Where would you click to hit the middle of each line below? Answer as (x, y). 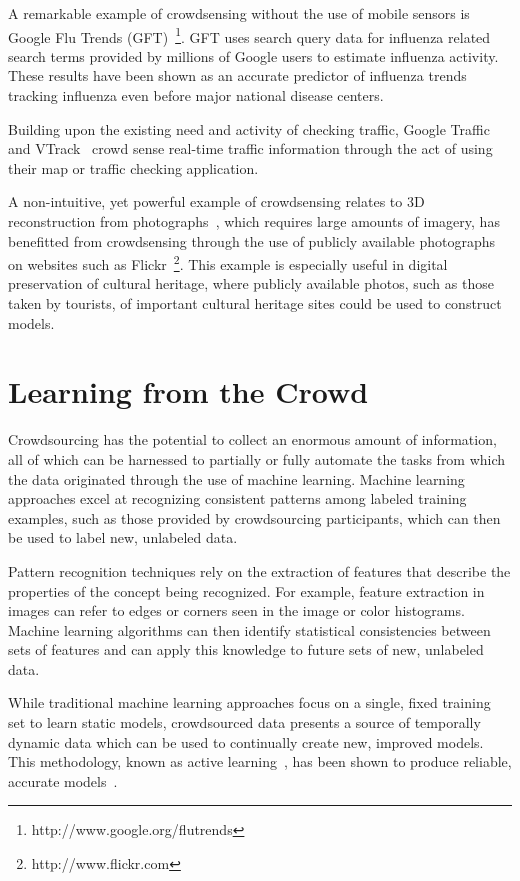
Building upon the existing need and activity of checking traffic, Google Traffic (249, 128)
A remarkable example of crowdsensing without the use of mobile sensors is (239, 13)
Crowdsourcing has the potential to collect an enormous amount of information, (252, 439)
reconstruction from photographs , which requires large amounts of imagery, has (254, 221)
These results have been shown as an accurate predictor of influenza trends (237, 75)
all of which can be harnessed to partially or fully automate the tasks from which (257, 458)
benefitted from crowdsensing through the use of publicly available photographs (252, 240)
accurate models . (63, 780)
